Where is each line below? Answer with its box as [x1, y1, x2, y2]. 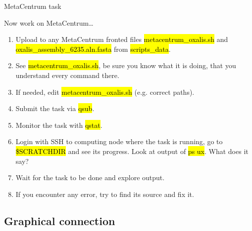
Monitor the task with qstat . [15, 119, 102, 130]
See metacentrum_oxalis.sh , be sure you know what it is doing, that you [15, 60, 236, 71]
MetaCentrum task [4, 1, 61, 11]
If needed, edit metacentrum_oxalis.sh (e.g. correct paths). [15, 86, 195, 97]
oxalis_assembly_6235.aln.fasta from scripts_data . [15, 43, 171, 54]
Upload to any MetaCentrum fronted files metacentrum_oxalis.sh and [15, 34, 228, 44]
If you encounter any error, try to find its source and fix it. [15, 189, 194, 199]
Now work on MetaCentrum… [4, 17, 94, 28]
